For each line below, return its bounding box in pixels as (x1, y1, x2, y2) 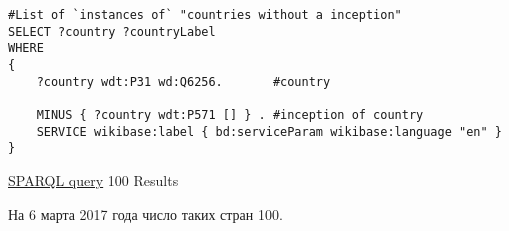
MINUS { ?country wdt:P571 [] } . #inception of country (36, 107, 424, 122)
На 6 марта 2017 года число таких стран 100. (8, 203, 283, 224)
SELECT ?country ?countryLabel (8, 24, 216, 39)
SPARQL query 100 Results (8, 169, 179, 190)
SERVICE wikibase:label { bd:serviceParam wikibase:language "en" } (36, 124, 502, 139)
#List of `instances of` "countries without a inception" (8, 8, 402, 22)
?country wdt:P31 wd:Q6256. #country (36, 74, 331, 89)
